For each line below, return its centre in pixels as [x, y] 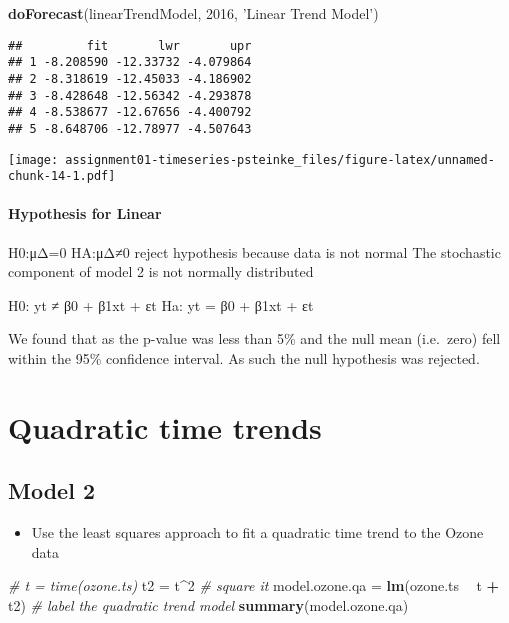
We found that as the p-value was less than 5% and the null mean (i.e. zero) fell [254, 338]
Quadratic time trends [165, 426]
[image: [33, 159]
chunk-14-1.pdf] [62, 176]
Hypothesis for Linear [85, 213]
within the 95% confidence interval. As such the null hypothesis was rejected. [244, 358]
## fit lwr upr [130, 45]
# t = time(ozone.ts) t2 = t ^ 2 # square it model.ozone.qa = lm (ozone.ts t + [254, 585]
